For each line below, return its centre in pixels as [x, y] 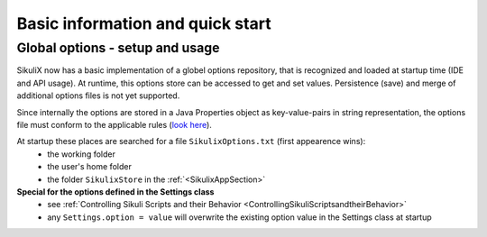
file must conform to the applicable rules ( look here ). [114, 124]
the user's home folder [90, 167]
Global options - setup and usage [118, 48]
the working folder [82, 154]
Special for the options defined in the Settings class [115, 191]
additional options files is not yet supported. [98, 96]
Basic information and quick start [144, 23]
